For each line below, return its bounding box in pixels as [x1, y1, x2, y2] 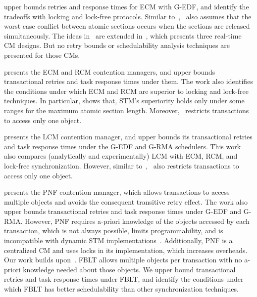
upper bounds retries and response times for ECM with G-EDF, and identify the [4, 1, 249, 11]
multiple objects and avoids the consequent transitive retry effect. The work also [4, 196, 248, 207]
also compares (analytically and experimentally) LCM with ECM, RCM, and [4, 151, 238, 161]
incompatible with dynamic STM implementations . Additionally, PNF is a [4, 235, 233, 246]
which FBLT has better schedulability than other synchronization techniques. [4, 284, 239, 294]
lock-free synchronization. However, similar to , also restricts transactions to [4, 160, 239, 170]
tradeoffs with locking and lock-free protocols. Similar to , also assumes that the [4, 11, 252, 21]
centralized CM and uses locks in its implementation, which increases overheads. [4, 245, 248, 255]
